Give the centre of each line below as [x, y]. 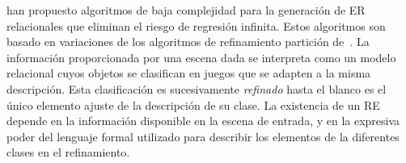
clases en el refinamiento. [68, 152]
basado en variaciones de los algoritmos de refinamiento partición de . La [188, 42]
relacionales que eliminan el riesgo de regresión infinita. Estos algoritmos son [196, 25]
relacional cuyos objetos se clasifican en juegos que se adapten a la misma [189, 73]
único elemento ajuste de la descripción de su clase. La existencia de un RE [193, 104]
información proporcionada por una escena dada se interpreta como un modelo [201, 57]
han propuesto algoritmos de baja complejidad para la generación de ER [186, 10]
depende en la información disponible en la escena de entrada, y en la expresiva [203, 121]
